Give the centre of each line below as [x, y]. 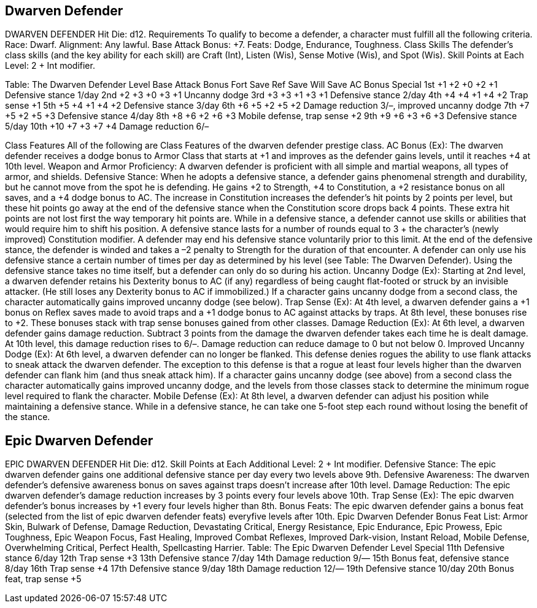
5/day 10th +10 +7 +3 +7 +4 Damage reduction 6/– [107, 127]
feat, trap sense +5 [43, 579]
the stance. [28, 417]
